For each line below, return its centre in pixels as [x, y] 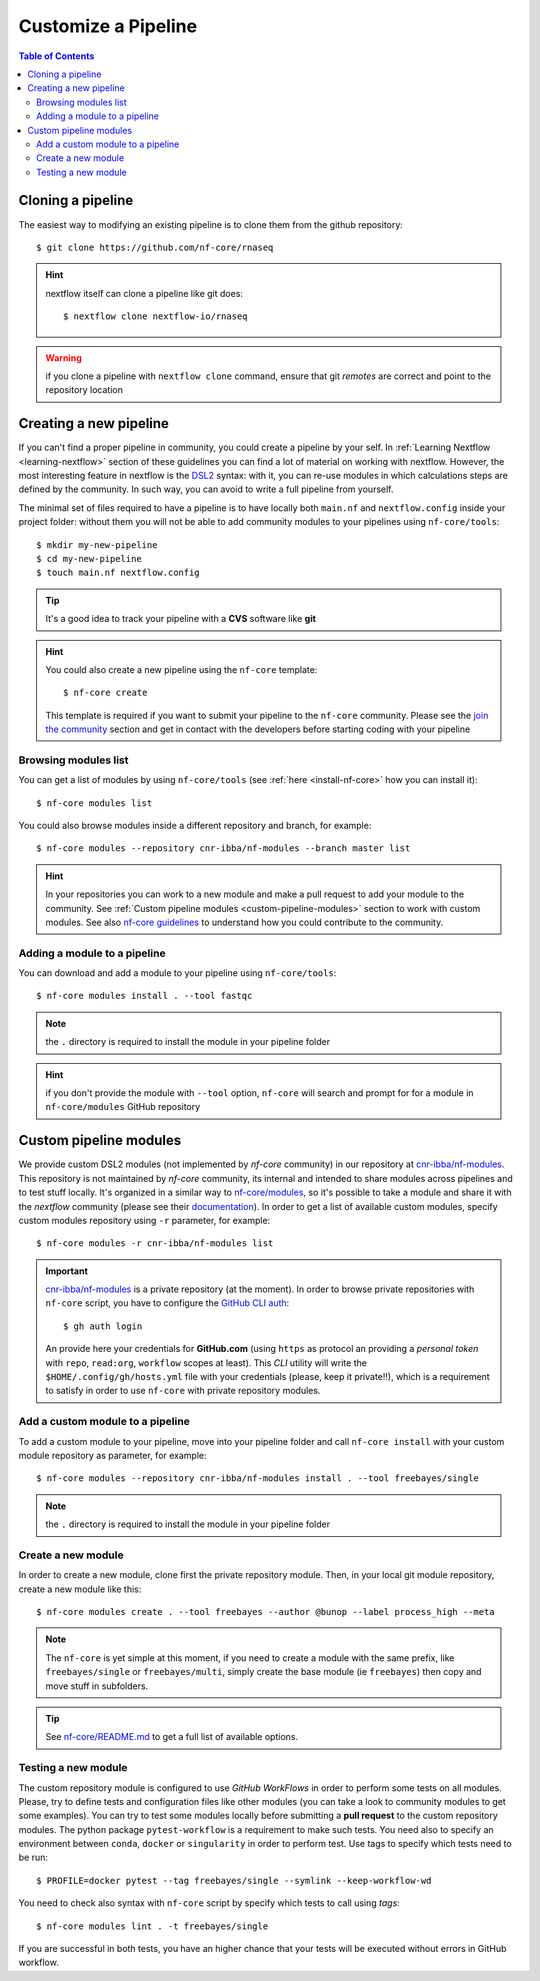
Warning [63, 357]
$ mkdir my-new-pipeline [97, 544]
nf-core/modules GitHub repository [123, 1107]
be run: [33, 1857]
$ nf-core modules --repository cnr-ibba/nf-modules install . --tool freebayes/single [258, 1478]
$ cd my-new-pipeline [89, 558]
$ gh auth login [103, 1326]
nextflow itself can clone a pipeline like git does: [144, 293]
